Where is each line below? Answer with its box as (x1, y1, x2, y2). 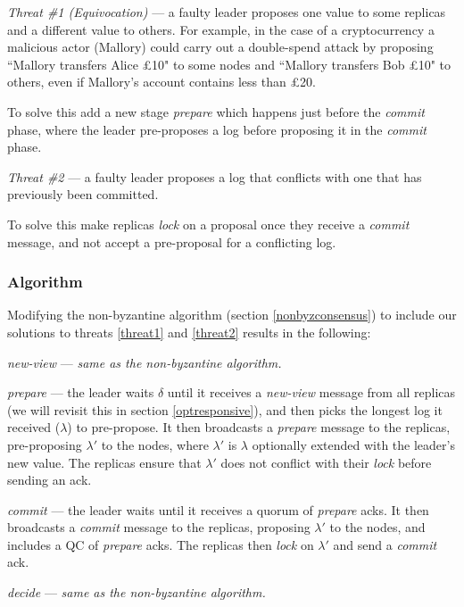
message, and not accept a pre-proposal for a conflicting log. (7, 232, 336, 251)
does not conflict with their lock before (220, 453, 432, 471)
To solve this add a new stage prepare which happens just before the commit (7, 102, 425, 121)
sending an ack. (7, 470, 92, 489)
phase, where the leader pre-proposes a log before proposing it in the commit (7, 120, 427, 138)
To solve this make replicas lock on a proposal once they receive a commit (7, 214, 410, 233)
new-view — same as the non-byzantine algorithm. (7, 353, 282, 371)
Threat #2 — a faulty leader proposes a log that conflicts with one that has (7, 167, 422, 186)
